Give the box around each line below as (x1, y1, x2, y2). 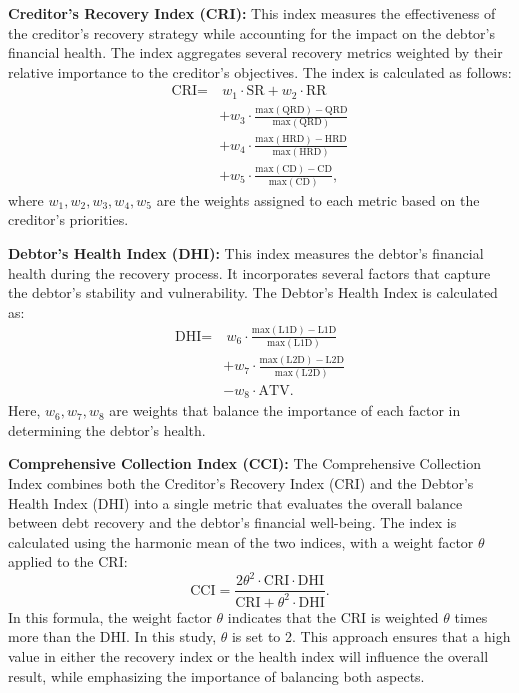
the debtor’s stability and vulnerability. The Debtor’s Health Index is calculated (8, 282, 498, 303)
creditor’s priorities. (8, 209, 129, 230)
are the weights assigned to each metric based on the (156, 189, 480, 210)
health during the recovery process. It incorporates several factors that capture (8, 262, 491, 283)
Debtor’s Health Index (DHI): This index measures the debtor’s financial (8, 243, 484, 264)
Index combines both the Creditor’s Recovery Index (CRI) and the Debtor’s (8, 472, 474, 493)
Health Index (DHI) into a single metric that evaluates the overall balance (8, 492, 463, 513)
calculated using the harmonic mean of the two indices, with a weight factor (8, 531, 474, 552)
